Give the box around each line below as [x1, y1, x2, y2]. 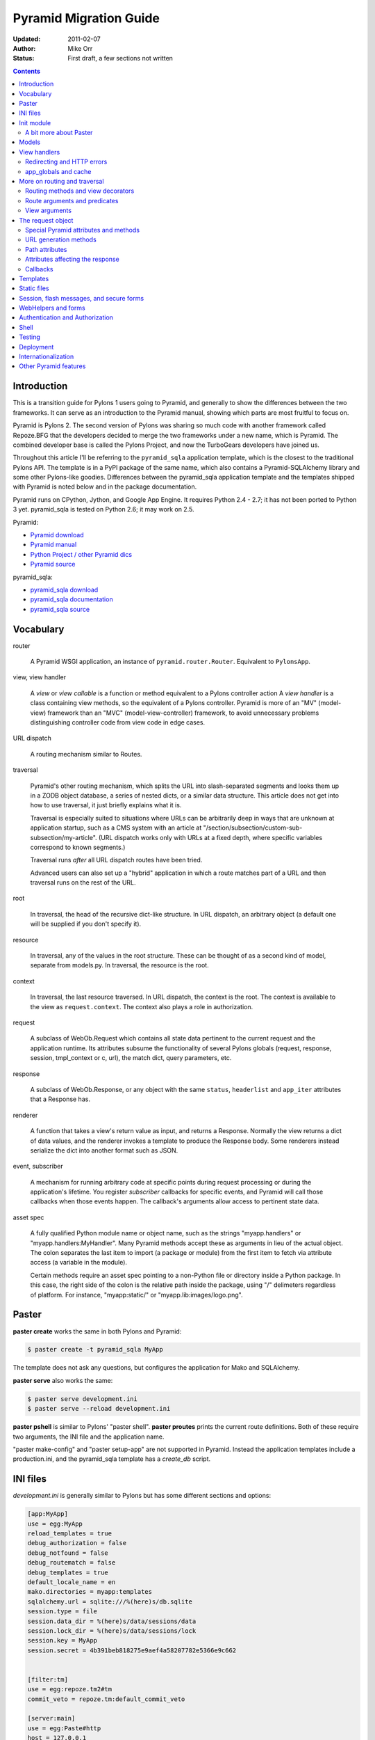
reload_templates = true [27, 1530, 112, 1537]
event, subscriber [12, 1162, 63, 1171]
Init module [19, 118, 51, 127]
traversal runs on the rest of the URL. [30, 878, 136, 887]
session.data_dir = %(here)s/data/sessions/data [27, 1617, 197, 1625]
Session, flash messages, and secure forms [19, 294, 144, 302]
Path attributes [25, 245, 67, 253]
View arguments [25, 206, 72, 215]
